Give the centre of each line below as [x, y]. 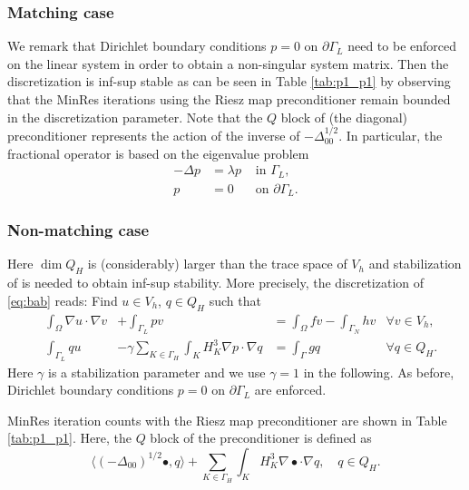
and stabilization [415, 264]
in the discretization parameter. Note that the [135, 117]
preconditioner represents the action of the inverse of [154, 135]
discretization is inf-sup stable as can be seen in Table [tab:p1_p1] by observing [229, 81]
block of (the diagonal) [344, 117]
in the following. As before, [379, 372]
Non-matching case [78, 230]
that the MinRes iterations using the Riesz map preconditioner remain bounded [229, 99]
